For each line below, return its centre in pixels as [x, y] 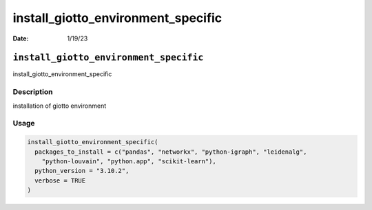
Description [33, 92]
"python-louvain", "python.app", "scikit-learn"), [129, 161]
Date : [21, 38]
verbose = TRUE [60, 180]
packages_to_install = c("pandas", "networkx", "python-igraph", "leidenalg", [171, 152]
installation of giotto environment [60, 106]
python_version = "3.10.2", [82, 171]
